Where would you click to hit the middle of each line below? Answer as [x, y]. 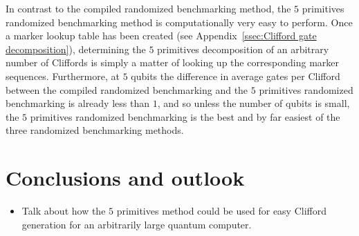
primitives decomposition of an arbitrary [243, 49]
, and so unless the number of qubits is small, [254, 103]
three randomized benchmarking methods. [95, 130]
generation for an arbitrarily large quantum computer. [137, 224]
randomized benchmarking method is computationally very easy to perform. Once [179, 22]
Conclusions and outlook [125, 178]
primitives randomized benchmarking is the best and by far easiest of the [185, 116]
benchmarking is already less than [77, 103]
